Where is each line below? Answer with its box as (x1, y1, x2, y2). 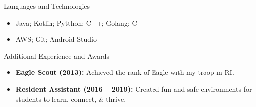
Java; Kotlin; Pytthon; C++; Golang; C (15, 17, 137, 28)
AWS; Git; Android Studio (15, 34, 97, 44)
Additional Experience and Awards (4, 50, 110, 61)
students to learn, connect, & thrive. (15, 93, 126, 104)
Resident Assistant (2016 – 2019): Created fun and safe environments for (15, 83, 252, 94)
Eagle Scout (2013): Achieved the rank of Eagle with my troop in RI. (15, 67, 234, 77)
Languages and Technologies (4, 1, 90, 11)
